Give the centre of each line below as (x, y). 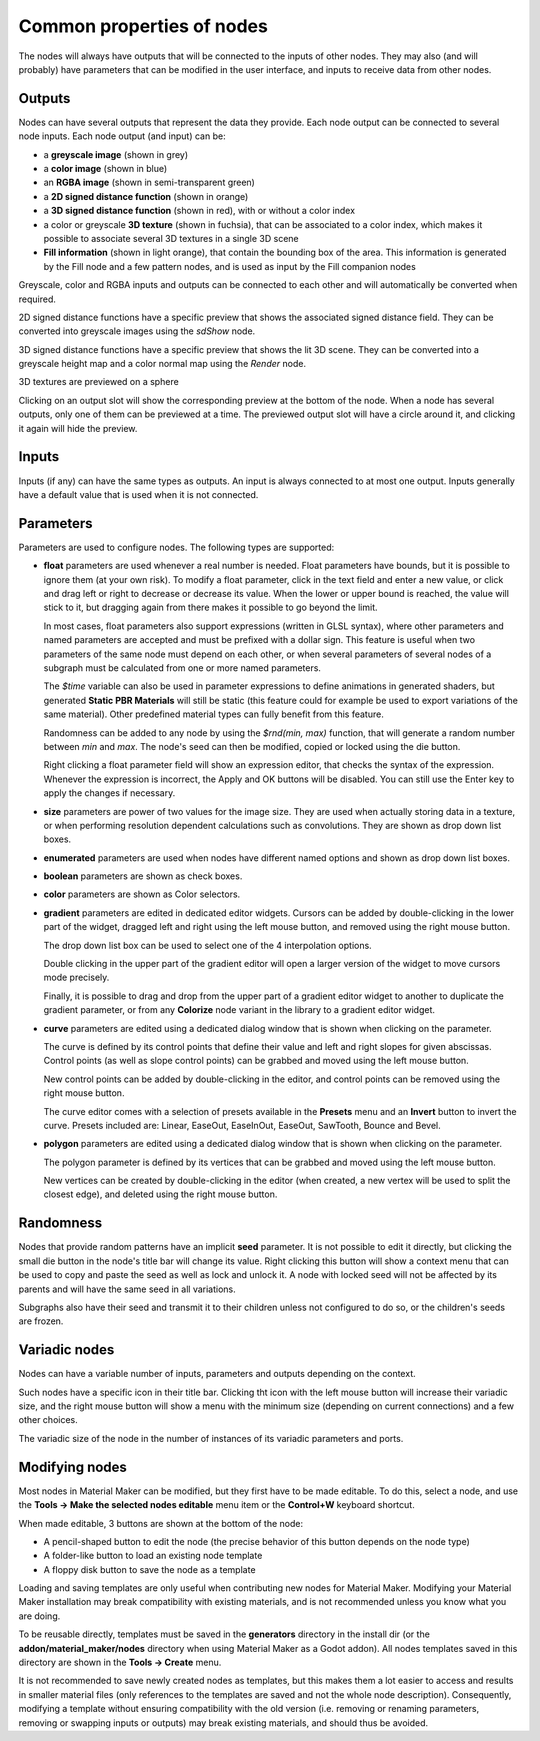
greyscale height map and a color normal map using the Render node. (162, 364)
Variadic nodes (66, 1350)
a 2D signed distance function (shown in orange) (146, 196)
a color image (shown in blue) (105, 169)
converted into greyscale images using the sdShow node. (137, 331)
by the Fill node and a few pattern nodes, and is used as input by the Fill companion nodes (230, 266)
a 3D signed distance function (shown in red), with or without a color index (199, 211)
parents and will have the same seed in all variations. (127, 1289)
